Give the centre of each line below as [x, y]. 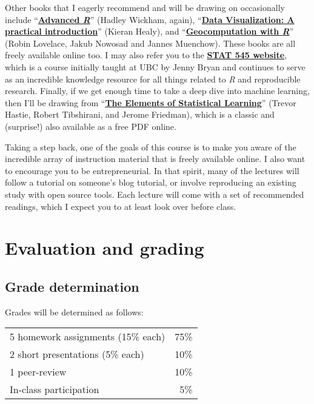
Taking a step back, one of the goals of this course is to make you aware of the [151, 146]
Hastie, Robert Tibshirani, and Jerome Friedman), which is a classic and [140, 114]
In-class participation [55, 389]
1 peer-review [38, 372]
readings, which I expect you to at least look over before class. [121, 206]
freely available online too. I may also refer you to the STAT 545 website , [146, 55]
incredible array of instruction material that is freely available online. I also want [155, 159]
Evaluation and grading [105, 248]
